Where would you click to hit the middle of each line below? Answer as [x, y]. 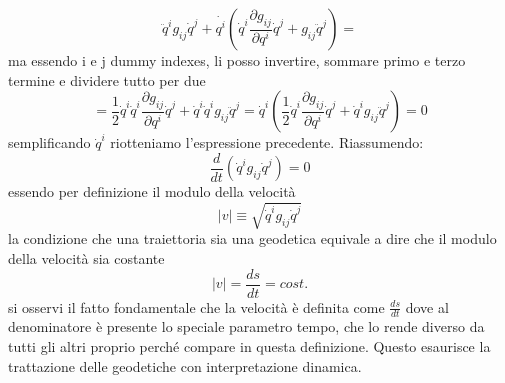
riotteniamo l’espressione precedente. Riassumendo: [267, 142]
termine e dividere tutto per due [107, 79]
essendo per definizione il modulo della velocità [152, 191]
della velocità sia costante [86, 257]
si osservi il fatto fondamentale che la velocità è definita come [196, 306]
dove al [427, 306]
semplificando [49, 142]
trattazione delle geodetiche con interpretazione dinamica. [185, 365]
